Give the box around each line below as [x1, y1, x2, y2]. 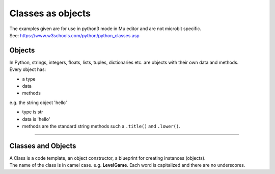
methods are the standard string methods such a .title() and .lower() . [22, 123, 181, 129]
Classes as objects [9, 8, 91, 19]
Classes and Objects [9, 141, 76, 150]
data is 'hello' [22, 116, 50, 122]
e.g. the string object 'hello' [9, 100, 67, 106]
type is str [22, 109, 43, 115]
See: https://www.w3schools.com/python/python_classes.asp [9, 32, 140, 38]
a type [22, 76, 36, 82]
